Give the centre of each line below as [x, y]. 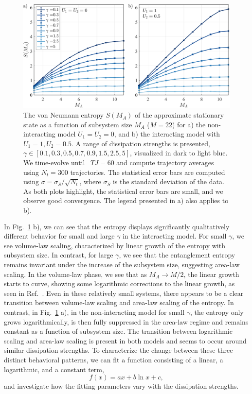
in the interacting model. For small [174, 236]
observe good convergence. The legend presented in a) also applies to [126, 200]
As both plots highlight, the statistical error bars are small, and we [123, 191]
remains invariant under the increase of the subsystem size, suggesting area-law [122, 264]
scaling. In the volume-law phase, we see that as [75, 274]
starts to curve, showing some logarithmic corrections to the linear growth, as [119, 283]
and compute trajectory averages [165, 163]
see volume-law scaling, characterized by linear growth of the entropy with [115, 245]
